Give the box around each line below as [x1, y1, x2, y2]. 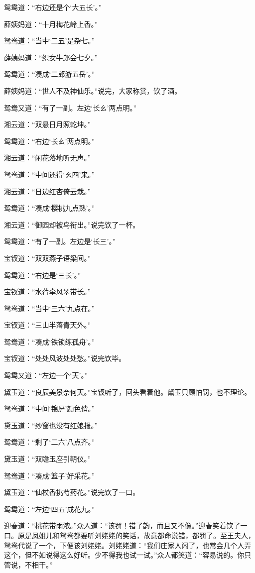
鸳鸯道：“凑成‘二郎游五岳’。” [4, 69, 95, 79]
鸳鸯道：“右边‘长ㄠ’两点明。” [4, 135, 95, 146]
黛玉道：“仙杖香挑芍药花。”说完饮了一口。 [4, 487, 140, 497]
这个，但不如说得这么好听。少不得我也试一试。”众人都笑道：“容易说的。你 [4, 550, 245, 560]
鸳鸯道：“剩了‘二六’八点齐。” [4, 437, 95, 447]
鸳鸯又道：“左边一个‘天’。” [4, 370, 88, 380]
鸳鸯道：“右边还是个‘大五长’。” [4, 2, 102, 12]
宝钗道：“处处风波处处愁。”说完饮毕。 [4, 353, 126, 363]
